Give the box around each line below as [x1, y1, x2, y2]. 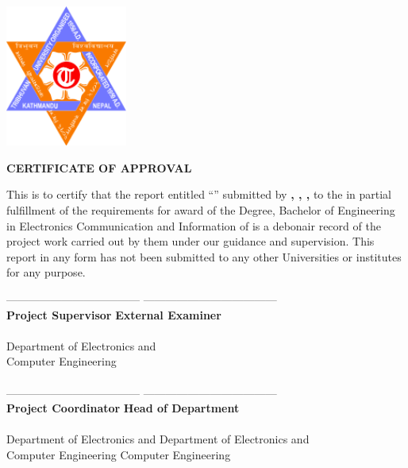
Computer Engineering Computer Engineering [6, 446, 231, 462]
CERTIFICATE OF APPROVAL [6, 159, 192, 176]
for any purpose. [6, 264, 86, 280]
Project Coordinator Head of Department [6, 400, 240, 416]
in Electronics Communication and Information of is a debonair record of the [6, 217, 381, 234]
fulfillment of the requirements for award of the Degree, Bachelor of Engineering [6, 202, 395, 219]
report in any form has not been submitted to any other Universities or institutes [6, 248, 402, 265]
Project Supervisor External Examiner [6, 306, 221, 323]
